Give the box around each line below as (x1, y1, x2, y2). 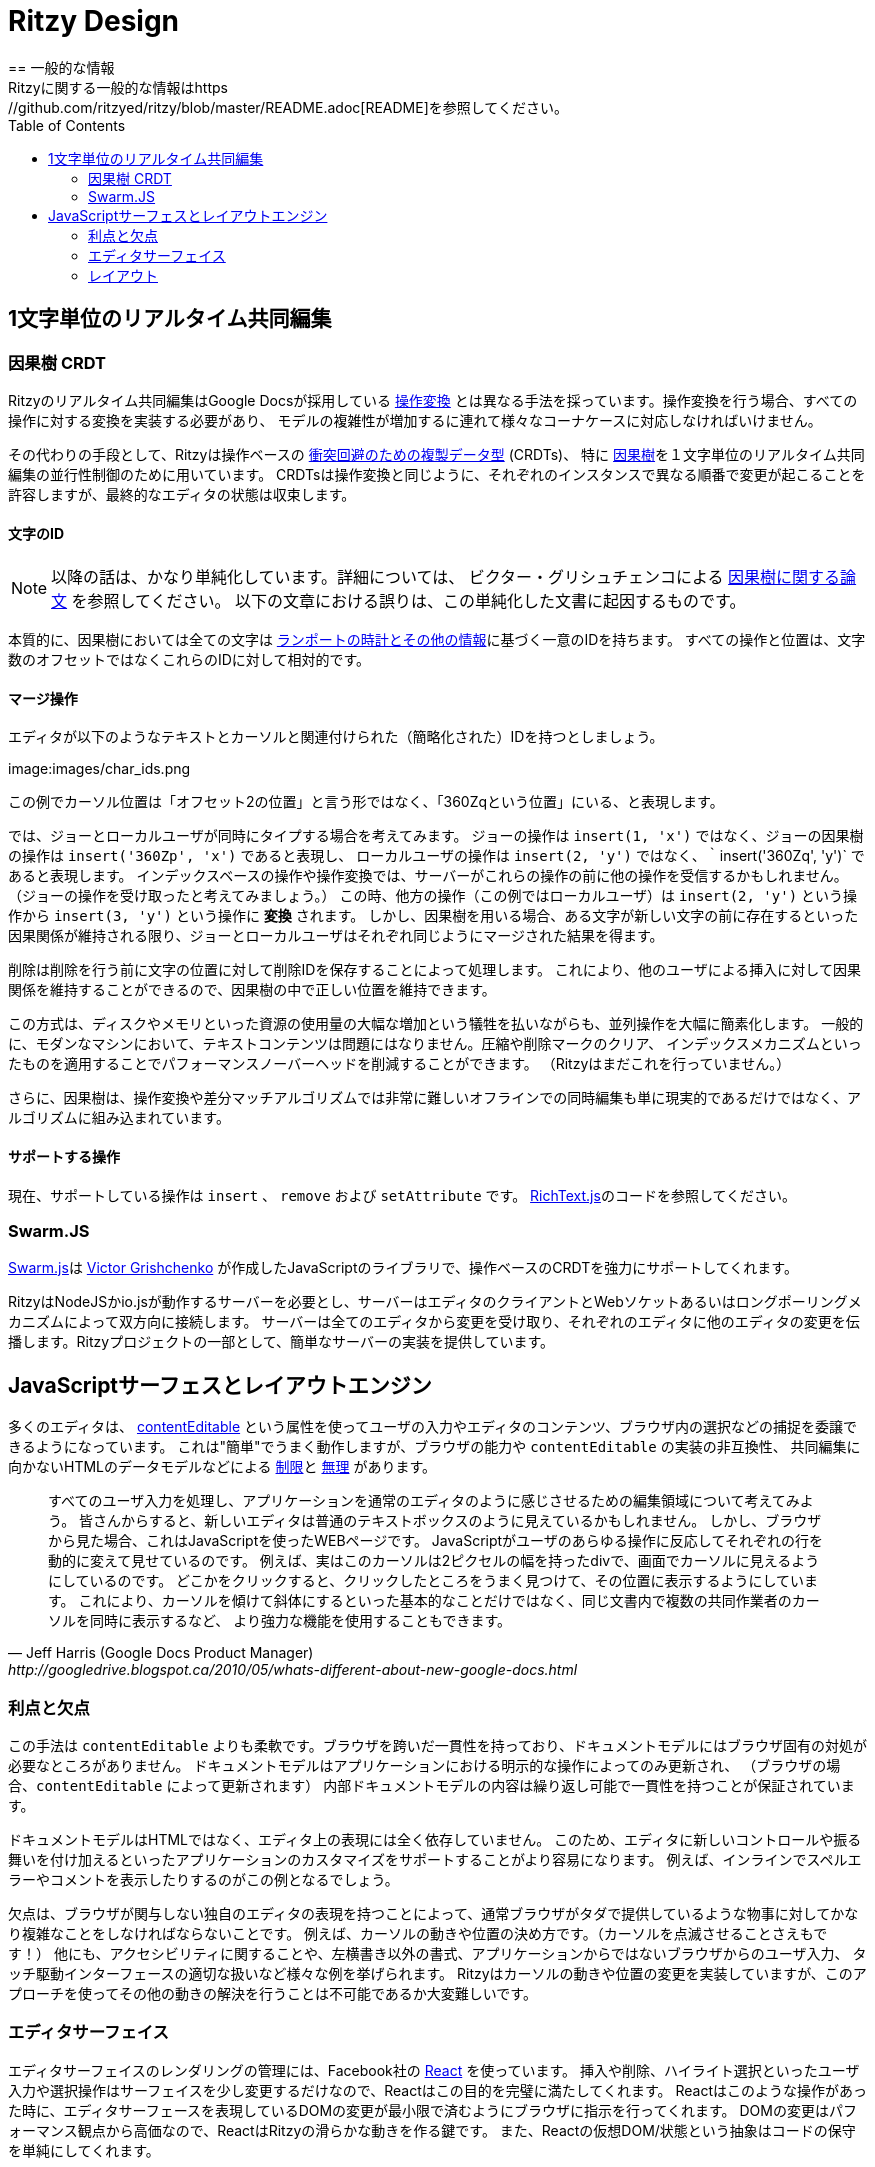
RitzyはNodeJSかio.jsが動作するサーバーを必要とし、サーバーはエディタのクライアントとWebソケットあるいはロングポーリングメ (8, 1293, 862, 1311)
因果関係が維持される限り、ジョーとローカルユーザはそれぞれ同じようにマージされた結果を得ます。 (8, 927, 664, 945)
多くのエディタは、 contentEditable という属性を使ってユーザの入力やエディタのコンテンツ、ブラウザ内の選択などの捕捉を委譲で (8, 1418, 857, 1436)
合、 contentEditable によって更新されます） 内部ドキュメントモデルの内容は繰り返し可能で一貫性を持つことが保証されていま (8, 1776, 855, 1794)
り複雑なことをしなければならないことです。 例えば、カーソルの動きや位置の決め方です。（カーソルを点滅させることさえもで (8, 1924, 828, 1942)
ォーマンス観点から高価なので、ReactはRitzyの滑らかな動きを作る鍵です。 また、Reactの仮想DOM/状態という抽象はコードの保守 (8, 2121, 856, 2139)
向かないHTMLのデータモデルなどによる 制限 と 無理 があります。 (8, 1458, 437, 1476)
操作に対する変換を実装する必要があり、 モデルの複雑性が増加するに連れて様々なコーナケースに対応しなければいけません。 (8, 411, 822, 429)
